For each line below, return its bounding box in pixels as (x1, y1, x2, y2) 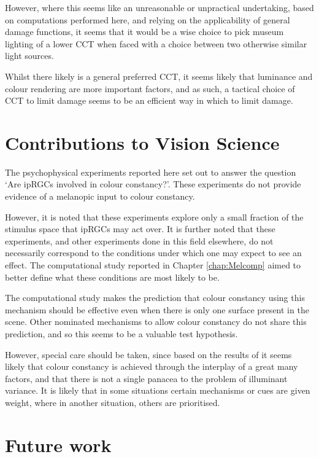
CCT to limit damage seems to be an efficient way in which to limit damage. (5, 94, 293, 107)
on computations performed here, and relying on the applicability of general (5, 13, 290, 26)
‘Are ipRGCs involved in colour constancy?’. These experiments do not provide (5, 178, 301, 190)
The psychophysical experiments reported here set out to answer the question (5, 165, 296, 178)
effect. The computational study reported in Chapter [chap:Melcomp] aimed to (5, 259, 301, 271)
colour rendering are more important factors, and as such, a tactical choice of (5, 82, 295, 95)
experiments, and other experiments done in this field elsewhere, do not (5, 234, 274, 247)
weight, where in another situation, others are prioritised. (5, 396, 220, 408)
